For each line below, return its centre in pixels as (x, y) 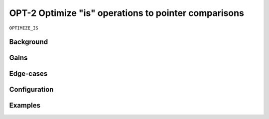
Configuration (31, 90)
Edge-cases (28, 74)
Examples (25, 105)
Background (29, 42)
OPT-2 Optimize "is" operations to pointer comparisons (127, 13)
